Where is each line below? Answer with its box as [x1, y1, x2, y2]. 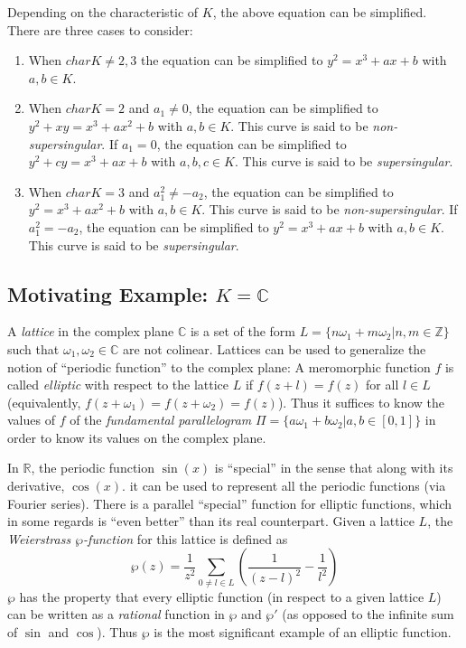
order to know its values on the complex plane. [7, 427, 266, 446]
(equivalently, [7, 392, 81, 411]
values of [7, 410, 55, 429]
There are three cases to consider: [7, 20, 193, 39]
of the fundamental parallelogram [70, 410, 252, 429]
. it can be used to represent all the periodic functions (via [122, 476, 446, 495]
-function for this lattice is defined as [83, 529, 288, 548]
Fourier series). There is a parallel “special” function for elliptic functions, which [7, 493, 452, 512]
